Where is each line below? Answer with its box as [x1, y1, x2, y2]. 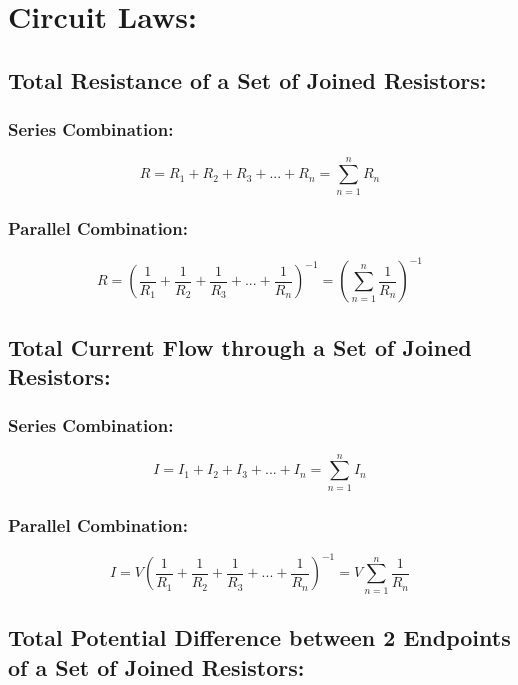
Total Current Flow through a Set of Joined [8, 331, 472, 362]
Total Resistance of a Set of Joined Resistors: [8, 64, 487, 95]
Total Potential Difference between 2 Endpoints [8, 622, 511, 653]
